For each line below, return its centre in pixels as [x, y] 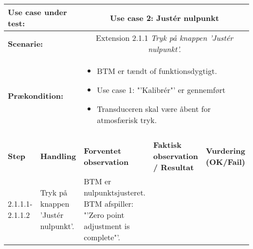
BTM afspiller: [109, 204]
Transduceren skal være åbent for [154, 109]
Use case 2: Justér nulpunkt [164, 18]
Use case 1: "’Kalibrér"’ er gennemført [161, 90]
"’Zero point [104, 215]
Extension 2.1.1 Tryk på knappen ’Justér [165, 38]
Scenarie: [26, 43]
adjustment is [107, 226]
